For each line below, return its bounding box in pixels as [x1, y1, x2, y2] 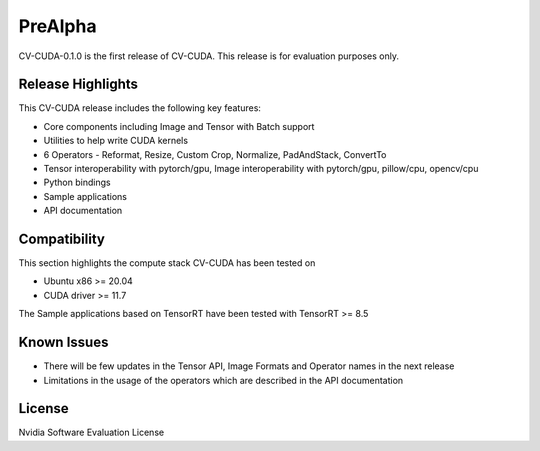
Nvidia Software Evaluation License [18, 426, 165, 439]
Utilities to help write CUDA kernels [43, 135, 189, 147]
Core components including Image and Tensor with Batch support [43, 120, 315, 132]
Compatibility [18, 231, 105, 247]
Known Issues [18, 334, 109, 351]
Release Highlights [18, 76, 139, 93]
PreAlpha [18, 15, 97, 37]
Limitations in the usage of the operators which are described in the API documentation [43, 374, 404, 386]
